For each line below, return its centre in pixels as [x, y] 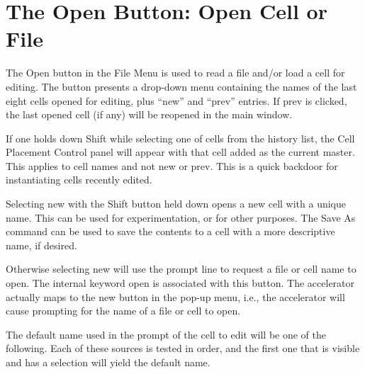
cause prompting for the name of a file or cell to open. [123, 311]
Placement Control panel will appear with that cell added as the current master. [180, 152]
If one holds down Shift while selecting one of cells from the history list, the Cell [180, 138]
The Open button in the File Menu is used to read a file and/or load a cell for [175, 73]
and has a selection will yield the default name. [108, 362]
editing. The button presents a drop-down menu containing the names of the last [181, 86]
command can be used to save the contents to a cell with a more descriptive [170, 231]
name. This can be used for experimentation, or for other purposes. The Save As [181, 217]
